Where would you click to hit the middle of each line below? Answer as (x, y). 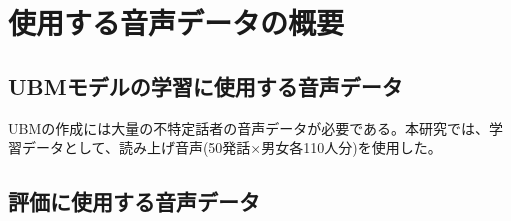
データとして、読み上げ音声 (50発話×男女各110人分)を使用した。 (231, 147)
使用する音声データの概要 (176, 22)
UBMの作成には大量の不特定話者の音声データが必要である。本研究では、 (249, 127)
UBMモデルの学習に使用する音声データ (205, 85)
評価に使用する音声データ (134, 201)
